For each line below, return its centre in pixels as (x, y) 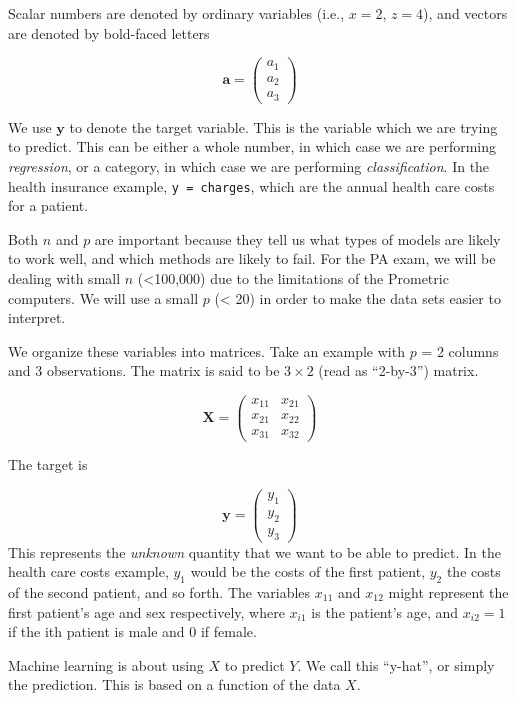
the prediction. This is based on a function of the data (174, 684)
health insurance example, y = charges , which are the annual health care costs (251, 185)
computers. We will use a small (103, 297)
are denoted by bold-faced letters (109, 32)
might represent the (448, 591)
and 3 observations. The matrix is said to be (144, 370)
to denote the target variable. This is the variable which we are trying (283, 126)
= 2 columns (460, 350)
